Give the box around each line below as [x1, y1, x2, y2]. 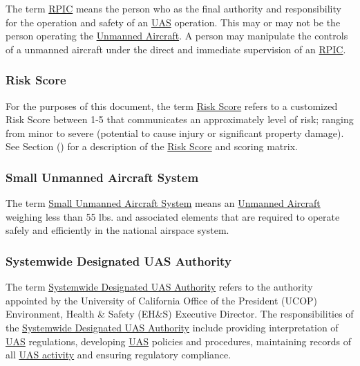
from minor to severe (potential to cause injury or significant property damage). [6, 125, 344, 140]
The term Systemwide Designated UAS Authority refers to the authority [6, 280, 313, 294]
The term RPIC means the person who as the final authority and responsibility [6, 1, 341, 15]
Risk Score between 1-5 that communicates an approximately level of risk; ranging [6, 112, 354, 127]
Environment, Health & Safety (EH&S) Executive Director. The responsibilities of [6, 306, 354, 321]
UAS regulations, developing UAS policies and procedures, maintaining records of [6, 333, 351, 348]
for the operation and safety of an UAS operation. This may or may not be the [6, 15, 341, 29]
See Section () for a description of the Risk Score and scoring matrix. [6, 139, 298, 154]
